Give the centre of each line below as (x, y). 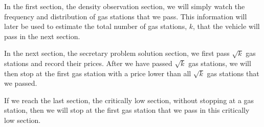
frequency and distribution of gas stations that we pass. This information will (126, 16)
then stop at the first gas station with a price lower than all (98, 73)
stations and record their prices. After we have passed (88, 63)
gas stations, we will (220, 63)
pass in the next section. (42, 36)
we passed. (21, 83)
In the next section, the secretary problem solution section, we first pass (117, 53)
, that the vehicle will (226, 26)
